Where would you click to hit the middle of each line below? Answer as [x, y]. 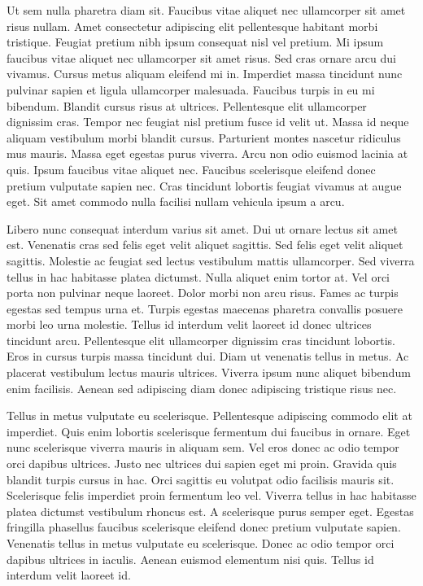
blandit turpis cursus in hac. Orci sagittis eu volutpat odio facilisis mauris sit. [201, 479]
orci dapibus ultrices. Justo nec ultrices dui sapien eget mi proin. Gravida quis [202, 464]
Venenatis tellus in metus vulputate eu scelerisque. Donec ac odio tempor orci [201, 543]
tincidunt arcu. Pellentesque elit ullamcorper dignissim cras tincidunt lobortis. [201, 340]
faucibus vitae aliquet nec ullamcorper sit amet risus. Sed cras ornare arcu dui [201, 57]
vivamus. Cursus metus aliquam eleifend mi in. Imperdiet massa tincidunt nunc [205, 74]
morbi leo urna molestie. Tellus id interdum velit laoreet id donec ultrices [189, 324]
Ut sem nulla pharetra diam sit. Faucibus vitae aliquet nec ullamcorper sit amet [206, 10]
